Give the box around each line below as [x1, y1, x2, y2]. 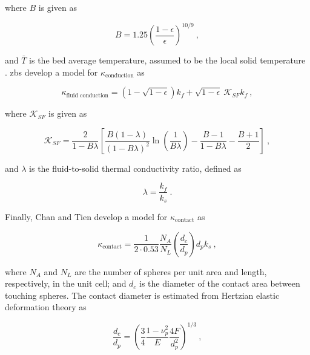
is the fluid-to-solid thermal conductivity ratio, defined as [29, 161, 242, 174]
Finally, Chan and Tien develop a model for [5, 210, 168, 223]
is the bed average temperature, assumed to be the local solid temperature [29, 54, 306, 67]
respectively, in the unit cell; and [5, 277, 127, 290]
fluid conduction [66, 92, 108, 99]
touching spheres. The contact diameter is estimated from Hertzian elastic [5, 288, 280, 301]
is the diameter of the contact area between [139, 277, 300, 290]
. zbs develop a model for [5, 65, 98, 78]
